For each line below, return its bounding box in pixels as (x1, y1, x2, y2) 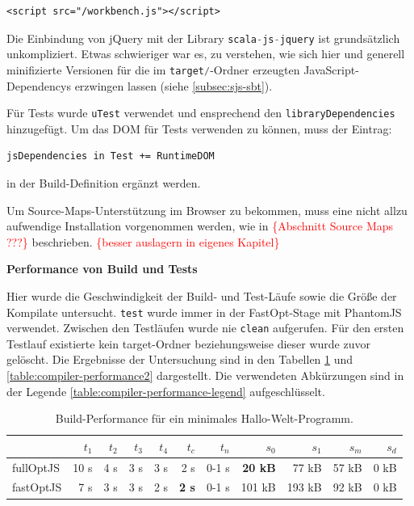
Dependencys (6, 77, 71, 94)
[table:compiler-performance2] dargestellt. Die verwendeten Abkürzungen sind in (6, 367, 404, 383)
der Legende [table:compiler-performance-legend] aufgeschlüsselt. (6, 382, 325, 399)
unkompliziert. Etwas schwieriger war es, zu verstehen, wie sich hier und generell (6, 45, 405, 62)
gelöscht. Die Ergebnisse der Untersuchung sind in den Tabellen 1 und (6, 351, 353, 368)
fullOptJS (12, 458, 60, 475)
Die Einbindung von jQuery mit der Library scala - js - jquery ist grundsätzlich (6, 29, 400, 46)
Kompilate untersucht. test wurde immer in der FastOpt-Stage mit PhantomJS (6, 303, 402, 320)
